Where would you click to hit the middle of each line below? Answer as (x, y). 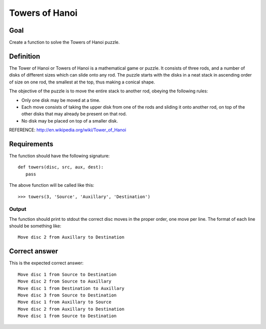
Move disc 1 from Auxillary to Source (65, 302)
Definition (25, 56)
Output (18, 209)
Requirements (31, 144)
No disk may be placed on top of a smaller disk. (70, 121)
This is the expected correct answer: (46, 263)
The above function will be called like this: (52, 185)
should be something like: (35, 226)
